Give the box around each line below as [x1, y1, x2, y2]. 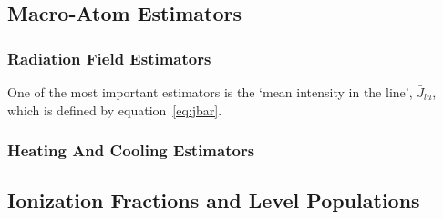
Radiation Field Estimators [7, 46, 211, 69]
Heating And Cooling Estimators [7, 139, 255, 162]
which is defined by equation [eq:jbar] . [7, 100, 222, 119]
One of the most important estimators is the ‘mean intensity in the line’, [7, 83, 413, 101]
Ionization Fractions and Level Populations [7, 186, 420, 214]
